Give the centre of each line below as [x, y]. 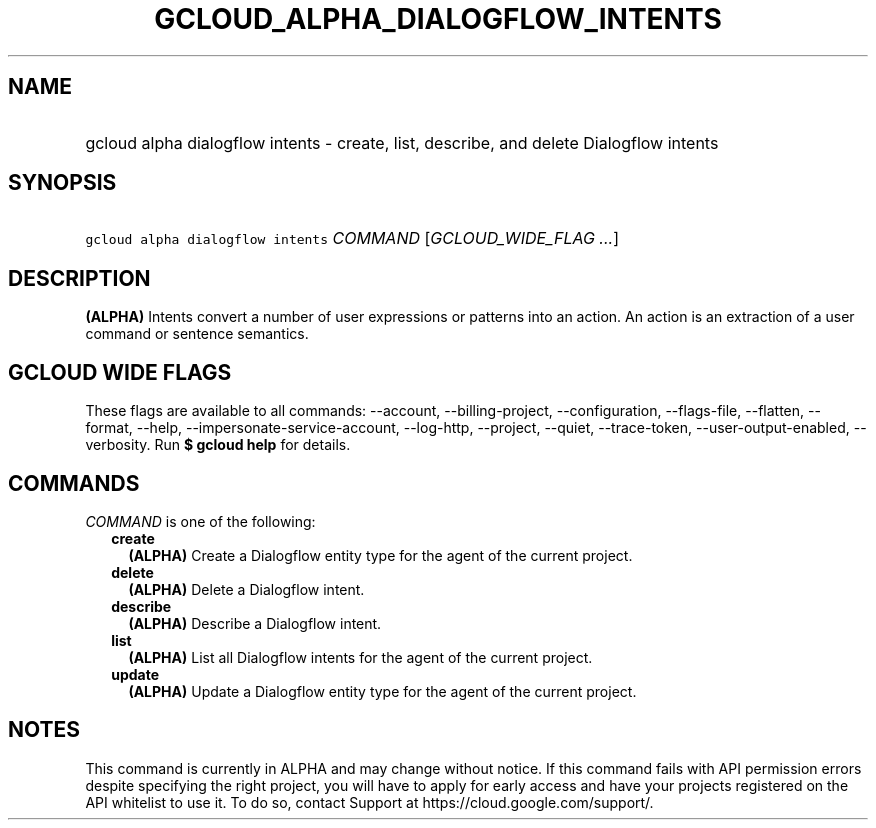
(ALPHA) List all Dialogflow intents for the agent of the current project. [360, 657]
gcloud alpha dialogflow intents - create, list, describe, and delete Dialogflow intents [402, 142]
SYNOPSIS [62, 183]
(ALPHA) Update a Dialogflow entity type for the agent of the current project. [382, 691]
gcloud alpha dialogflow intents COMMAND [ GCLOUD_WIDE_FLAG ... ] [352, 238]
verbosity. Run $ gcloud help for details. [218, 445]
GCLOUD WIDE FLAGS [120, 372]
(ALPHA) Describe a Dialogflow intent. [255, 623]
